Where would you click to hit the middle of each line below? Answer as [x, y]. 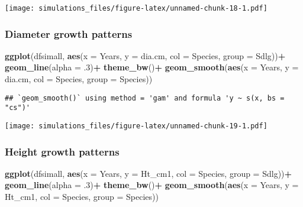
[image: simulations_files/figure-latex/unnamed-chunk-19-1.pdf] [136, 126]
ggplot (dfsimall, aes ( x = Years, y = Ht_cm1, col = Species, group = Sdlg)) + [149, 173]
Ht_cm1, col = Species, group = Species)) [82, 197]
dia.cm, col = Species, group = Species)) [79, 79]
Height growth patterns [62, 151]
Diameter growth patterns [69, 33]
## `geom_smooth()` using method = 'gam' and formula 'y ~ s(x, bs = [145, 98]
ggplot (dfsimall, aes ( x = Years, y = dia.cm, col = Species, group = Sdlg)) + [145, 55]
